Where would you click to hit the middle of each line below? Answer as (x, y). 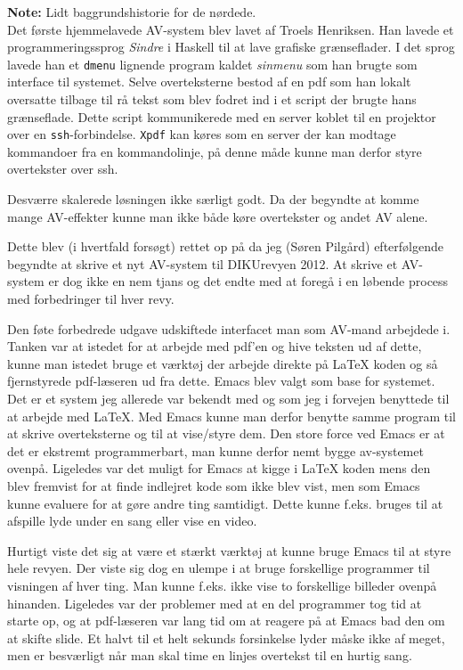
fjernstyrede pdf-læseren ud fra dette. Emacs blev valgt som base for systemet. (221, 381)
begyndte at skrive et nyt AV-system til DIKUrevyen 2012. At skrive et (203, 263)
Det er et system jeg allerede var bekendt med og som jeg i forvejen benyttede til (228, 398)
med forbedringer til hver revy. (91, 299)
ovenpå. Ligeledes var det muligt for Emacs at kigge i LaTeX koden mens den (219, 468)
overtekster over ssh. (63, 169)
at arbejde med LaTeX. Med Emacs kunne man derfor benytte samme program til (231, 416)
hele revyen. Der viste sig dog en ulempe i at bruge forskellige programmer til (219, 568)
